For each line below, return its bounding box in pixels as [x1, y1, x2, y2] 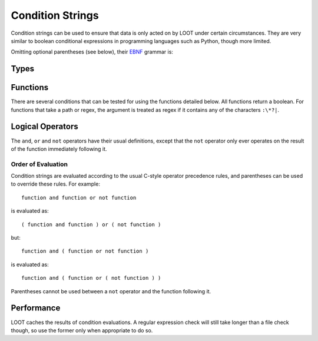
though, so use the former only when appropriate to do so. [11, 327, 153, 334]
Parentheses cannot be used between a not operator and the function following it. [11, 287, 211, 294]
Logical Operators [11, 121, 79, 132]
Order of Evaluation [11, 160, 68, 168]
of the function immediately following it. [11, 145, 107, 153]
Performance [11, 303, 61, 313]
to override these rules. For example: [11, 180, 100, 188]
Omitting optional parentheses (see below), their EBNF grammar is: [11, 48, 174, 55]
